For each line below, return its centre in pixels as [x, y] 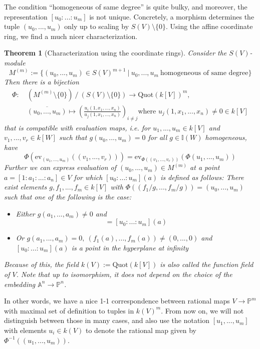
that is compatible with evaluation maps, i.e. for [77, 127]
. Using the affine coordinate [209, 26]
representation [26, 16]
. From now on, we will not [202, 310]
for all [158, 137]
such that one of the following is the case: [68, 197]
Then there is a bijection [42, 82]
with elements [25, 330]
